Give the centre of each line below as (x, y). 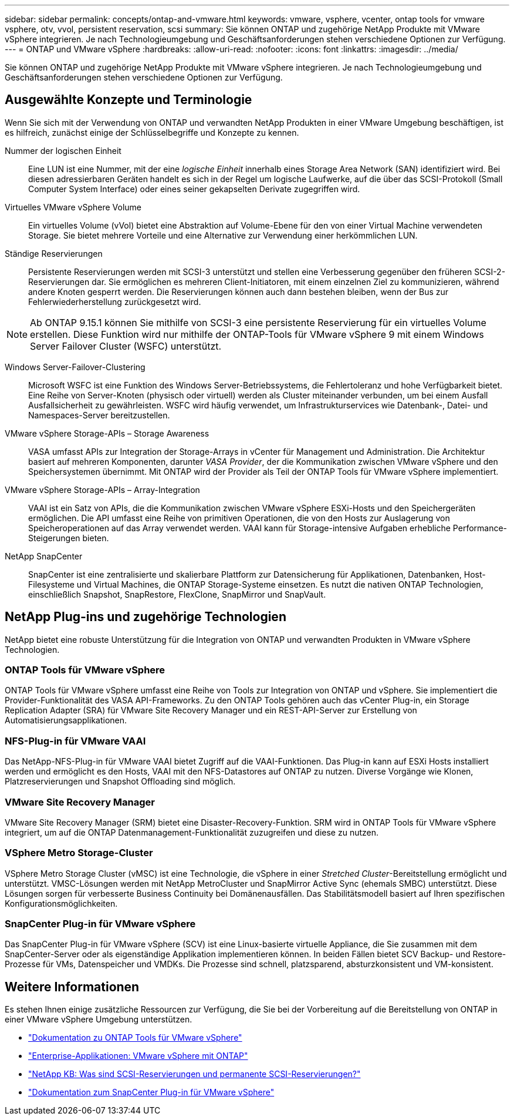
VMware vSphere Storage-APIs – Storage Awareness (107, 433)
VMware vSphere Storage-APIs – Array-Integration (102, 489)
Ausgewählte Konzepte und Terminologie (128, 100)
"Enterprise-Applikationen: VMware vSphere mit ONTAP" (138, 1056)
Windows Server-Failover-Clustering (75, 367)
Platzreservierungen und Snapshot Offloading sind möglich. (120, 782)
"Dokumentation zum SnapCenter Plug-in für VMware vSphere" (151, 1092)
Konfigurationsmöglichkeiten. (61, 903)
